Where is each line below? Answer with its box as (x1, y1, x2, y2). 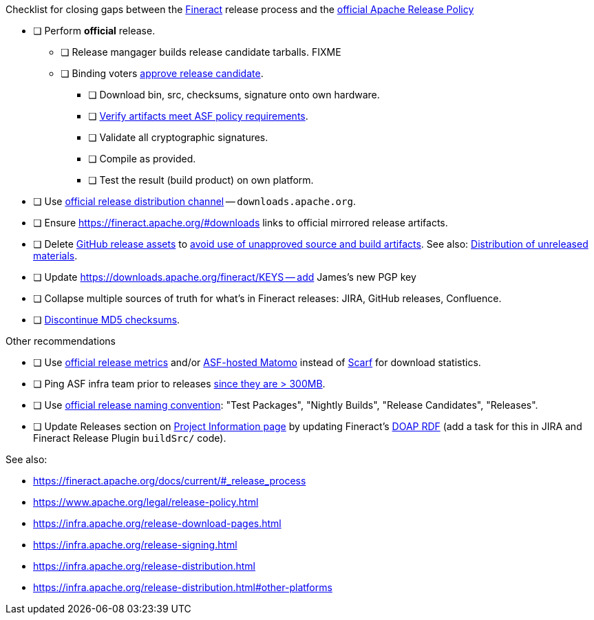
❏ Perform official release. (33, 25, 156, 36)
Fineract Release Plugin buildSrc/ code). (33, 432, 226, 444)
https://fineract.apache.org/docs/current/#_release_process (33, 475, 306, 487)
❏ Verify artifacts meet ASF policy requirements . (88, 110, 308, 122)
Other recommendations (6, 335, 116, 347)
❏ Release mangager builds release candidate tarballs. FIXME (61, 46, 341, 58)
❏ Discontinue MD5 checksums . (33, 314, 180, 325)
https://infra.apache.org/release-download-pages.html (33, 517, 282, 529)
